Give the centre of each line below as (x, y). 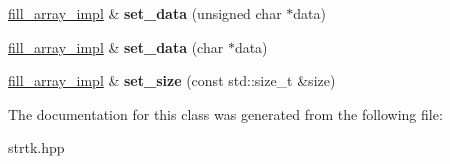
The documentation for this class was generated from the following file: (225, 113)
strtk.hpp (36, 147)
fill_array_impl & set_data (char (116, 46)
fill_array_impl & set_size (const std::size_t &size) (172, 80)
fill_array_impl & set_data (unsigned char (145, 13)
